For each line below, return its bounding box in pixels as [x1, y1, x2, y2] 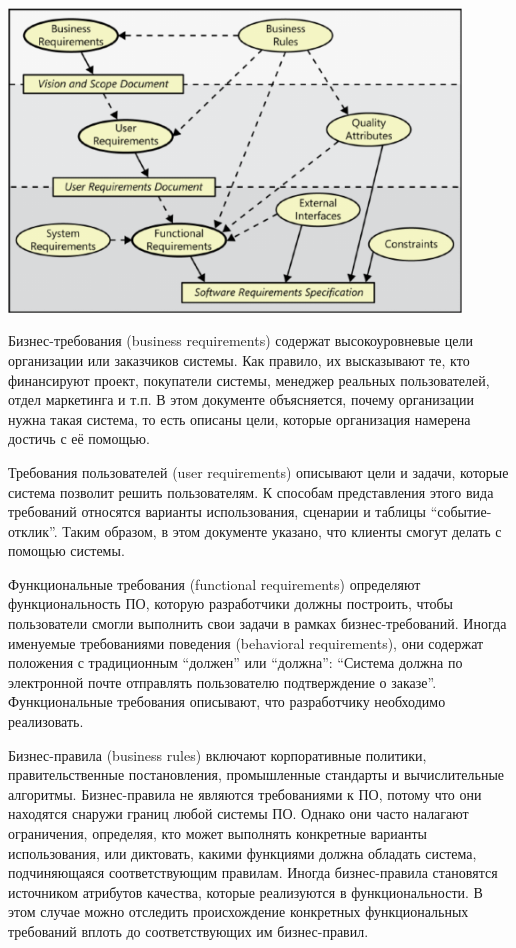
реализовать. [8, 711, 84, 732]
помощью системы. [8, 540, 125, 561]
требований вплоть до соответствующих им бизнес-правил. [8, 920, 369, 941]
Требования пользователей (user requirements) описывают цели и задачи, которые [8, 461, 509, 482]
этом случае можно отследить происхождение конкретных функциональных [8, 901, 469, 922]
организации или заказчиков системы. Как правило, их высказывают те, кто [8, 349, 470, 370]
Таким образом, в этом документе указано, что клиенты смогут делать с [62, 520, 502, 541]
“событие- [430, 501, 492, 522]
